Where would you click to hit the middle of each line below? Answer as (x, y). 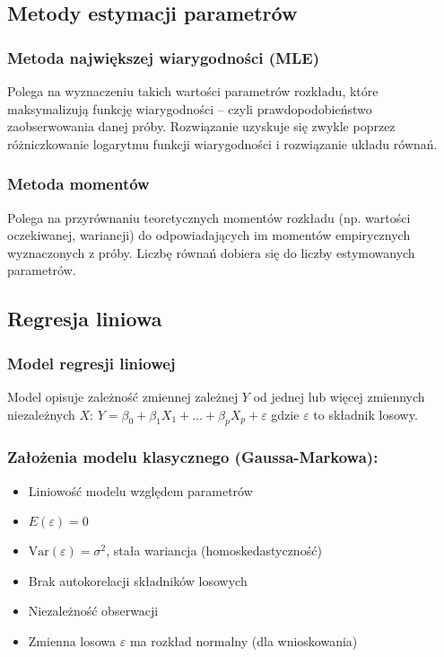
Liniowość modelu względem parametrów (140, 490)
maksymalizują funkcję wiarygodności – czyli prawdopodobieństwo (190, 108)
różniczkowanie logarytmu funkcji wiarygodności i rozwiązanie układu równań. (222, 143)
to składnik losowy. (366, 414)
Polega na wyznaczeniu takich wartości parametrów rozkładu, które (193, 91)
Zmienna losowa (72, 640)
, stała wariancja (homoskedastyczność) (214, 550)
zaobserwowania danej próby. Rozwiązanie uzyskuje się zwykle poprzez (201, 126)
